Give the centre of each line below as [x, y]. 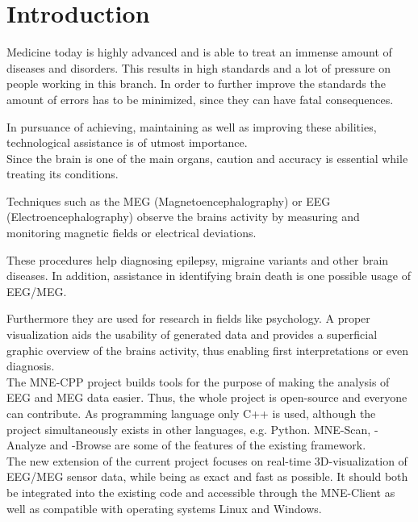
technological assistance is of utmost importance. [127, 142]
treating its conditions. [63, 174]
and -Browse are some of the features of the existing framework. [208, 445]
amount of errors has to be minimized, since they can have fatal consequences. [200, 99]
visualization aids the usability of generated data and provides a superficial [192, 334]
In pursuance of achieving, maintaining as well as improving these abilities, [192, 126]
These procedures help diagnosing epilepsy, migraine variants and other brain [198, 259]
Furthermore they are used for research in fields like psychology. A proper [188, 318]
